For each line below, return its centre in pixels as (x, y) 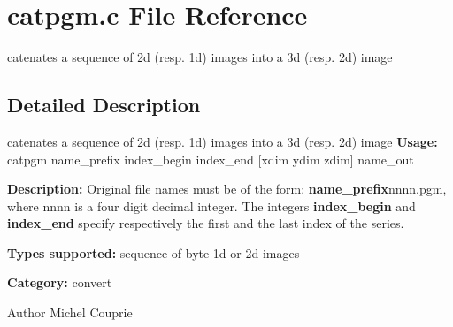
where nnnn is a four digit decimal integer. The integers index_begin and (211, 205)
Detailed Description (104, 105)
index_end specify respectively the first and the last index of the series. (206, 223)
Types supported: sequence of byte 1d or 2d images (154, 252)
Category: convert (60, 282)
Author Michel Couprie (70, 312)
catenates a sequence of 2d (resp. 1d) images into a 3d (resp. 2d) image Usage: (223, 141)
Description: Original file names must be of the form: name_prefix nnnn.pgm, (227, 189)
